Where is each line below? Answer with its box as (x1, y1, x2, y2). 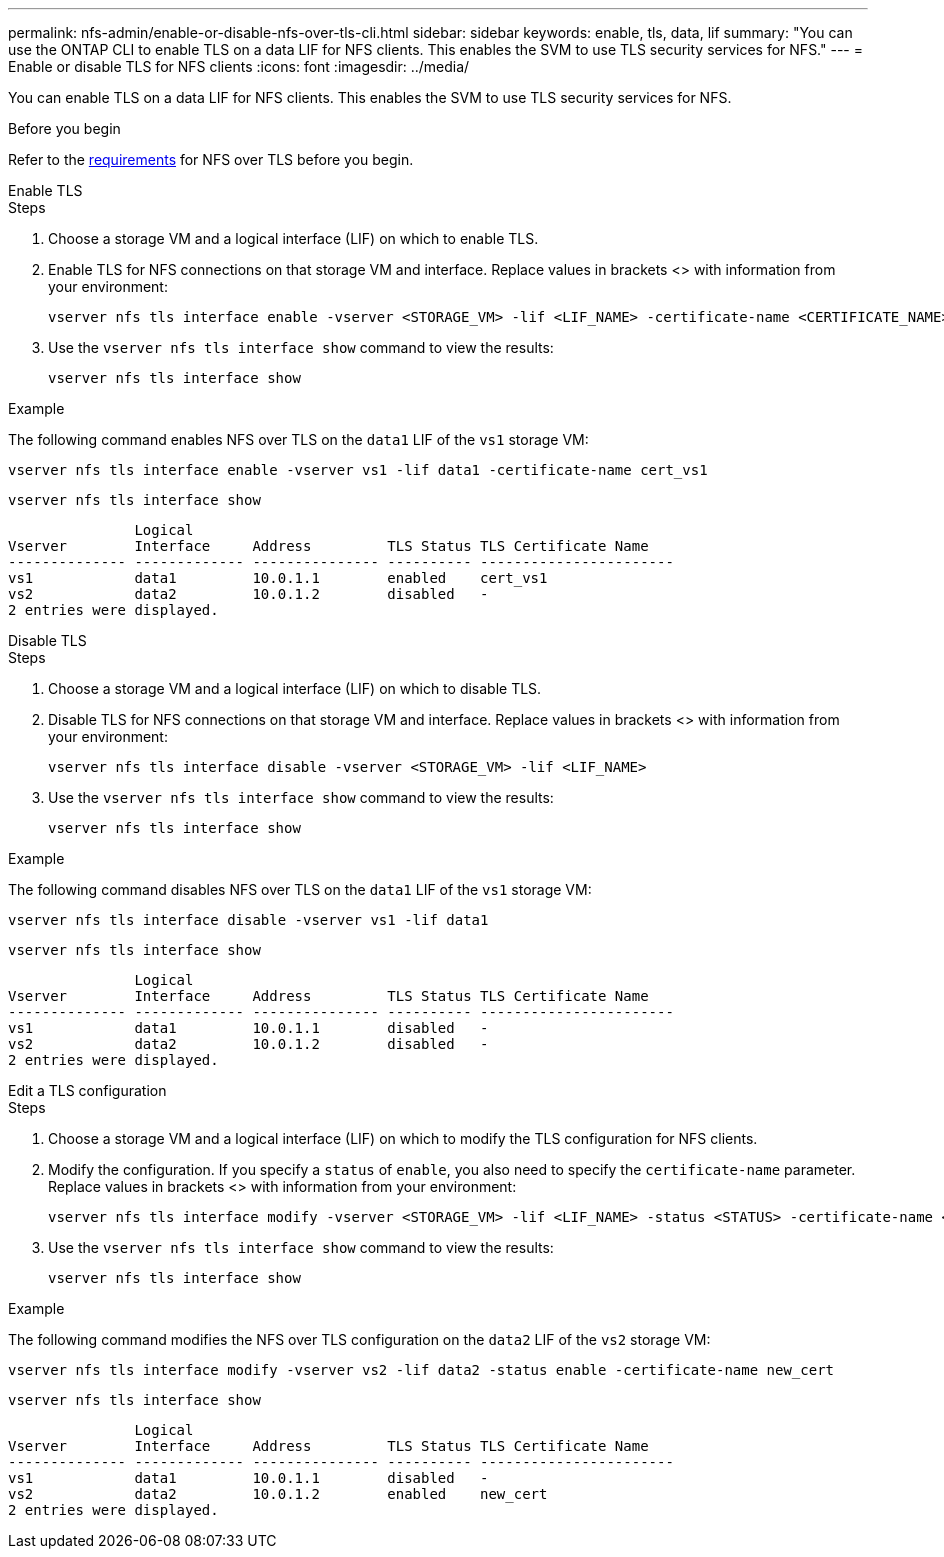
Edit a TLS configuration (8, 1082, 167, 1099)
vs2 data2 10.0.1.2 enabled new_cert (8, 1486, 548, 1502)
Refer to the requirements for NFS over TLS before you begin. (8, 151, 414, 168)
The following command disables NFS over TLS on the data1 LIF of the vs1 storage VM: (8, 881, 592, 898)
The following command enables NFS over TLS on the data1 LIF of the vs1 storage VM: (8, 431, 589, 448)
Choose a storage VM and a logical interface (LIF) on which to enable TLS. (48, 230, 539, 247)
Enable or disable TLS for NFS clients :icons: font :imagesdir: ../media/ (8, 58, 470, 75)
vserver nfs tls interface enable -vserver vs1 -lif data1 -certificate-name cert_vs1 (8, 462, 708, 478)
